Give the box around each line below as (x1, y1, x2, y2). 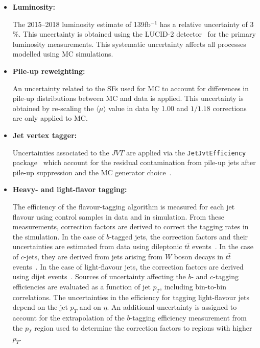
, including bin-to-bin (160, 281, 227, 291)
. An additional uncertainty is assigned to (107, 302, 237, 312)
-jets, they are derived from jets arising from (23, 251, 163, 261)
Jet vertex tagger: (12, 129, 77, 140)
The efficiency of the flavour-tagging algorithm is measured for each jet (12, 201, 235, 211)
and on (79, 302, 101, 312)
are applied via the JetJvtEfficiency (126, 147, 246, 157)
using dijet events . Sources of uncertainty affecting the (12, 271, 186, 282)
